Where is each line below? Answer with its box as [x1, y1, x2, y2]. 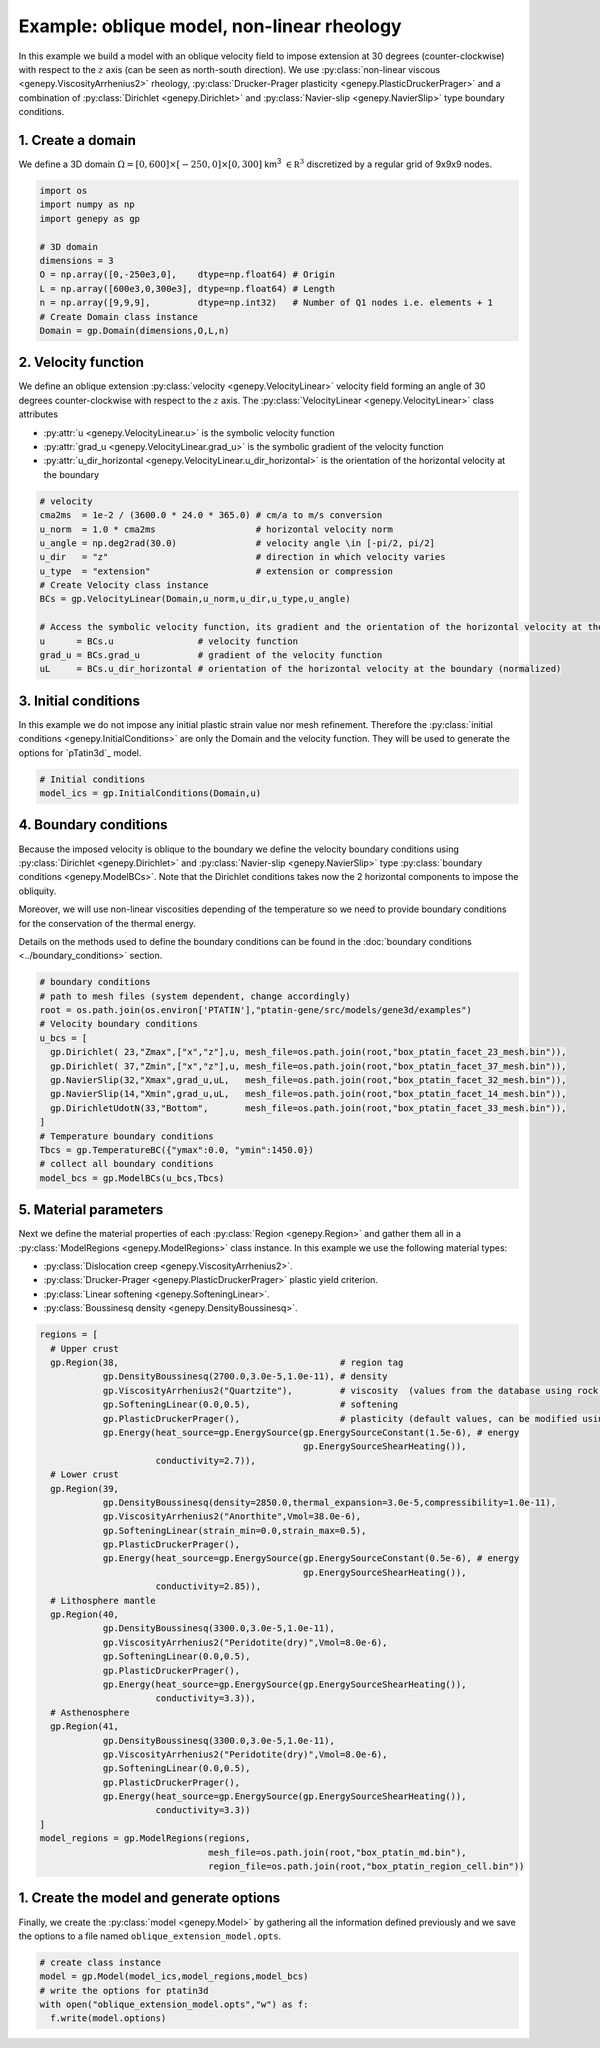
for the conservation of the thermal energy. [18, 917, 197, 929]
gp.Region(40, [50, 1609, 120, 1620]
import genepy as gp [39, 213, 140, 224]
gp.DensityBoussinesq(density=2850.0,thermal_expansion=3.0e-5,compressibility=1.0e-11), [102, 1496, 557, 1508]
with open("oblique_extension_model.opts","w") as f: [39, 1999, 309, 2010]
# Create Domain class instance [39, 311, 199, 322]
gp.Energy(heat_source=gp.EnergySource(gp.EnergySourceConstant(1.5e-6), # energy [102, 1426, 520, 1438]
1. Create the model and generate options [18, 1890, 281, 1907]
